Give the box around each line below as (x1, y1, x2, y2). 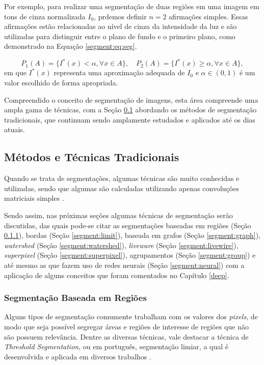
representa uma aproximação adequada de (54, 67, 185, 78)
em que (4, 67, 27, 78)
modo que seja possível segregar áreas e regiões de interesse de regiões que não (4, 321, 249, 331)
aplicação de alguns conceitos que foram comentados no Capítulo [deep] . (4, 269, 229, 280)
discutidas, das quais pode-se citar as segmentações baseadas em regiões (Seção (4, 220, 251, 230)
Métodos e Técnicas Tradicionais (4, 149, 179, 165)
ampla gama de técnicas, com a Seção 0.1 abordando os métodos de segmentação (4, 104, 257, 115)
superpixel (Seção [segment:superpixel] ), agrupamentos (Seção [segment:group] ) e (4, 250, 256, 260)
